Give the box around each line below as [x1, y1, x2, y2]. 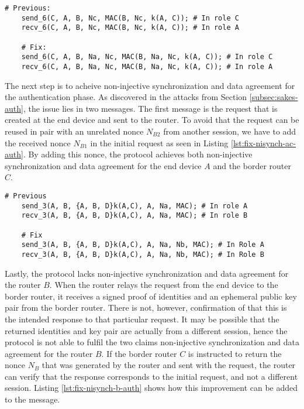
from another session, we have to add [163, 125, 296, 137]
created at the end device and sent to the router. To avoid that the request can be [5, 114, 299, 126]
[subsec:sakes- [249, 91, 298, 103]
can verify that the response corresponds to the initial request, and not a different [5, 370, 298, 382]
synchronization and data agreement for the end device [5, 159, 202, 171]
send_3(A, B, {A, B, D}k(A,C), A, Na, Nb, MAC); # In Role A [21, 240, 264, 249]
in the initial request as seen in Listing [90, 136, 229, 149]
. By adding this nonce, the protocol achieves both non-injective [23, 148, 253, 160]
